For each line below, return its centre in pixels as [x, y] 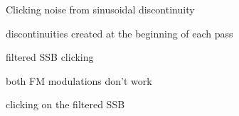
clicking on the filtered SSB [65, 104]
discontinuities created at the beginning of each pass [119, 33]
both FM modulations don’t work [79, 80]
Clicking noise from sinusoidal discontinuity [100, 9]
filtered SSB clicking [50, 57]
